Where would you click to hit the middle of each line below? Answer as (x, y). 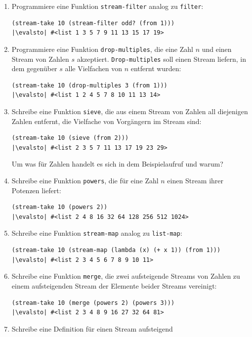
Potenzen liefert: (36, 190)
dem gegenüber (34, 68)
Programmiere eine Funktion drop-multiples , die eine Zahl (102, 49)
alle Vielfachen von (94, 68)
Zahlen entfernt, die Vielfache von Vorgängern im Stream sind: (106, 121)
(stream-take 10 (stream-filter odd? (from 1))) (93, 23)
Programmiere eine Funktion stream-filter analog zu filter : (107, 6)
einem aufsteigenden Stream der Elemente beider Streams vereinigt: (114, 285)
